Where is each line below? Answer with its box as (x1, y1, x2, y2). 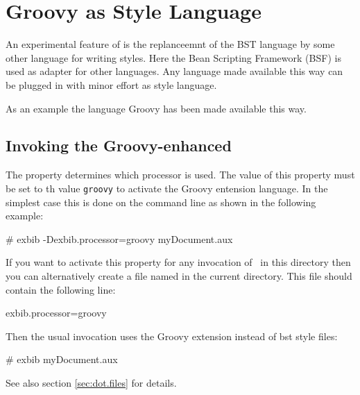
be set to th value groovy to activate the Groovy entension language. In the (6, 180, 328, 195)
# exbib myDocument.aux (6, 352, 118, 367)
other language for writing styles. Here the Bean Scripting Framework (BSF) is (6, 50, 341, 65)
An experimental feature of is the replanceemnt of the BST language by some (6, 37, 335, 51)
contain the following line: (6, 282, 116, 296)
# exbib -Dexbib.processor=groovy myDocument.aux (6, 231, 233, 246)
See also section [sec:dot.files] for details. (6, 375, 177, 389)
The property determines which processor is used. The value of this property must (6, 167, 355, 182)
